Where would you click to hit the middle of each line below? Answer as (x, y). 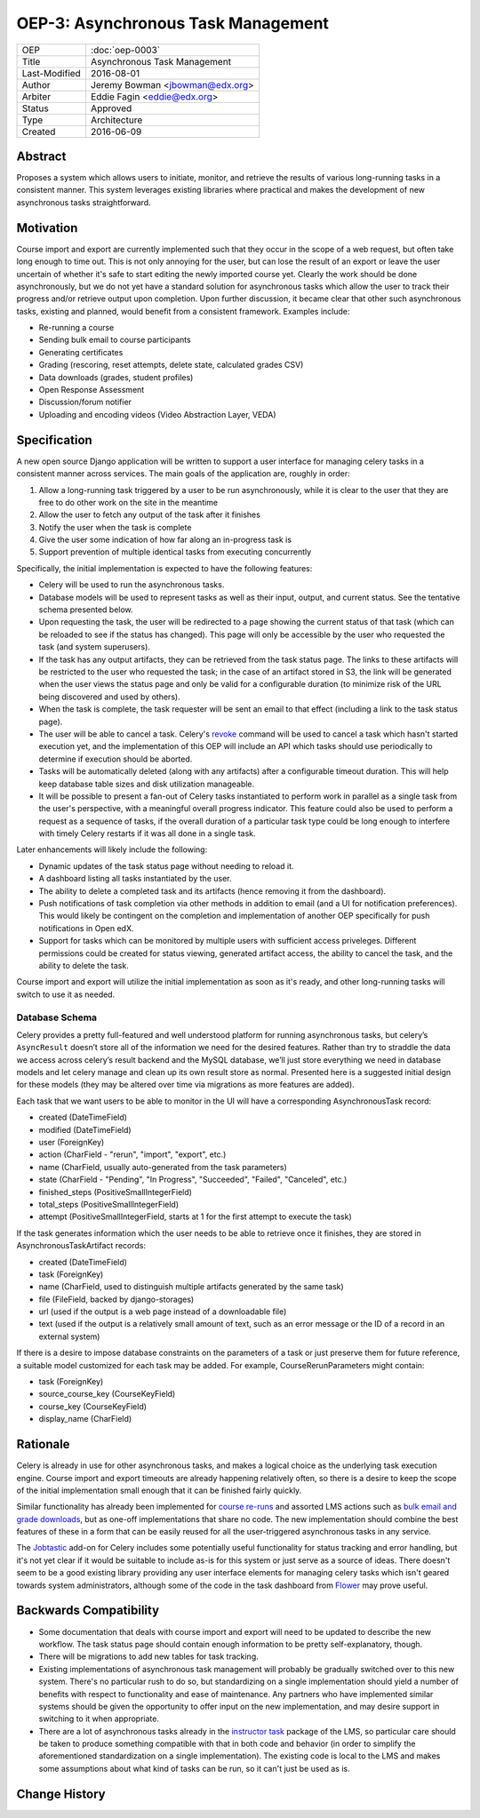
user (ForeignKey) (72, 1143)
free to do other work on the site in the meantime (128, 502)
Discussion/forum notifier (85, 402)
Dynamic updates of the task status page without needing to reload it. (166, 865)
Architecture (116, 120)
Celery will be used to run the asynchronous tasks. (132, 585)
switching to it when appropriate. (99, 1718)
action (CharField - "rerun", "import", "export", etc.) (132, 1154)
